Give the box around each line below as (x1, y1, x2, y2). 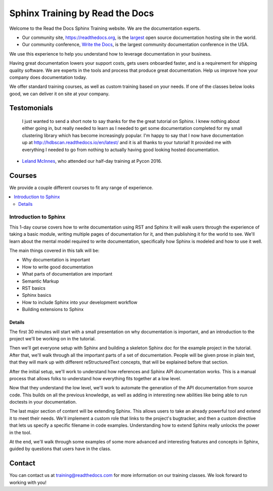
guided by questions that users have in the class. (9, 445, 111, 452)
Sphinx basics (22, 292, 52, 298)
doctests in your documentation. (9, 399, 77, 405)
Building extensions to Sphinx (22, 306, 84, 313)
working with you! (9, 479, 47, 485)
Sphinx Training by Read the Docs (9, 8, 154, 19)
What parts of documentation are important (22, 271, 113, 277)
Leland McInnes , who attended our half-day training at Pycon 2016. (22, 158, 162, 164)
